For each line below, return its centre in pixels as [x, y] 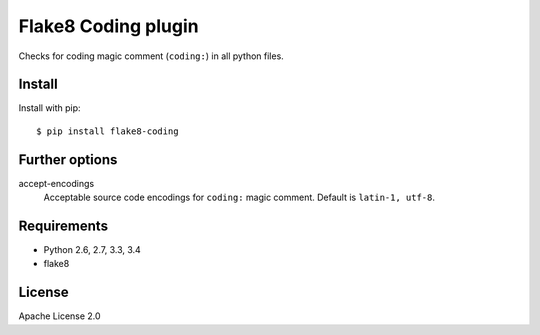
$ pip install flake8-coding [107, 131]
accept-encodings [56, 183]
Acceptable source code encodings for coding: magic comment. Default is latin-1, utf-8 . [239, 197]
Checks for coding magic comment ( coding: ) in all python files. [151, 56]
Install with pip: [49, 108]
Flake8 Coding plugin [108, 26]
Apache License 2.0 [59, 316]
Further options [68, 159]
